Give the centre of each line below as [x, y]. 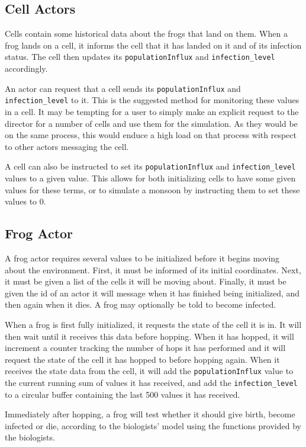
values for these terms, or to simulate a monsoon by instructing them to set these [152, 189]
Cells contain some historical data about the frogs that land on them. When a [146, 33]
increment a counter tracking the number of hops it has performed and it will [145, 348]
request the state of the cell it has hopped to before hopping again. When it [142, 359]
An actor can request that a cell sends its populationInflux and [123, 88]
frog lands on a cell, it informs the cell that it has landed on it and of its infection [153, 45]
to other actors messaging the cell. [67, 146]
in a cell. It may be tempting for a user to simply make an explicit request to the [152, 111]
